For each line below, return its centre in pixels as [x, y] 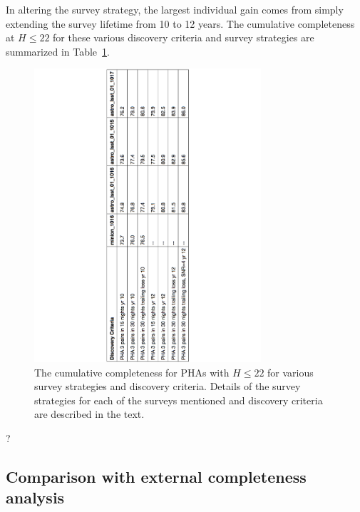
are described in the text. [89, 414]
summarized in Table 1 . [58, 51]
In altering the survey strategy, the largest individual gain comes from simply [175, 9]
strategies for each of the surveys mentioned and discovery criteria [179, 400]
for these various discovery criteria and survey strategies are [184, 37]
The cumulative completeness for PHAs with [132, 372]
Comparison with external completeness [156, 476]
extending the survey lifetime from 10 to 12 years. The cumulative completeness [180, 23]
